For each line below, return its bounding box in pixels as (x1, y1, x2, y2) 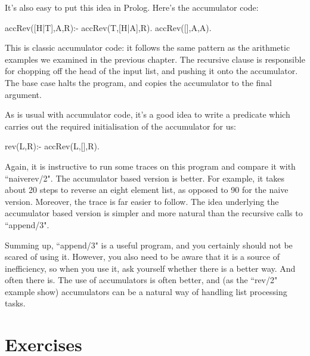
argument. (5, 88, 42, 100)
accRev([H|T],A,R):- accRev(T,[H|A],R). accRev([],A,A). (5, 21, 212, 33)
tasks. (5, 297, 26, 309)
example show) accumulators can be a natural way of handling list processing (5, 285, 287, 297)
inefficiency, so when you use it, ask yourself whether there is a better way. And (5, 262, 296, 274)
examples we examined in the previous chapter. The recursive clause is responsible (5, 53, 305, 65)
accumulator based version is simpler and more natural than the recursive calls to (5, 207, 303, 219)
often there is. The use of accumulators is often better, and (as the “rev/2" (5, 274, 278, 286)
